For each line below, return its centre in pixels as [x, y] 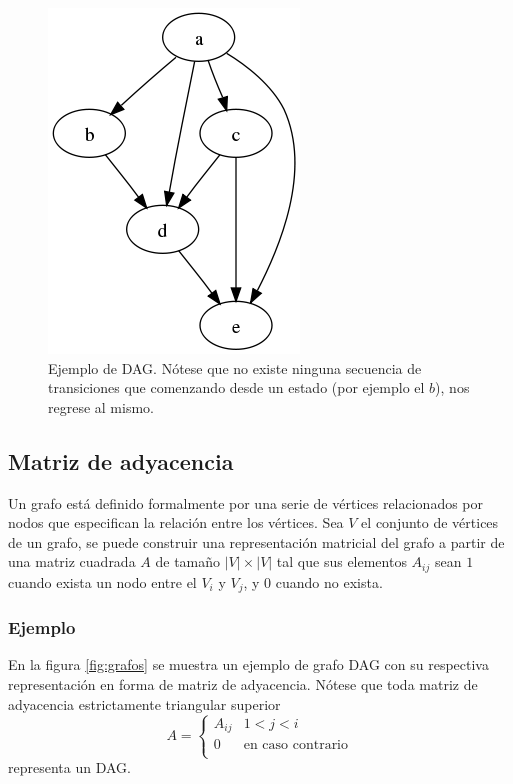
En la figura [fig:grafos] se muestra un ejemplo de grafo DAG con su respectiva [248, 664]
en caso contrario [296, 745]
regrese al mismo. [101, 406]
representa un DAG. [69, 767]
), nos [452, 387]
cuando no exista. [329, 581]
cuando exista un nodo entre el [102, 581]
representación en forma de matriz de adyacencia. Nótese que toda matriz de [243, 684]
